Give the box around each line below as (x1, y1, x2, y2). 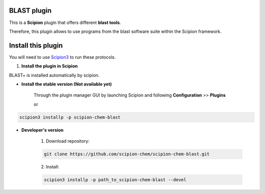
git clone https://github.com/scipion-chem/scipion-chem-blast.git (44, 151, 210, 157)
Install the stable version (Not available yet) (21, 81, 112, 87)
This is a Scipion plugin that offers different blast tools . (9, 20, 121, 25)
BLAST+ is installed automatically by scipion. (9, 72, 100, 78)
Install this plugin (9, 41, 63, 49)
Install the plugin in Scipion (21, 63, 78, 69)
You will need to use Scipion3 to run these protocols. (9, 54, 116, 60)
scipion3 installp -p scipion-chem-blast (19, 114, 121, 120)
